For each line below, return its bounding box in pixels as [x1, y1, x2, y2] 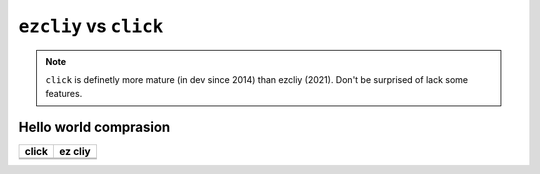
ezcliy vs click [18, 15, 164, 37]
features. [45, 88, 83, 100]
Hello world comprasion [18, 119, 171, 136]
